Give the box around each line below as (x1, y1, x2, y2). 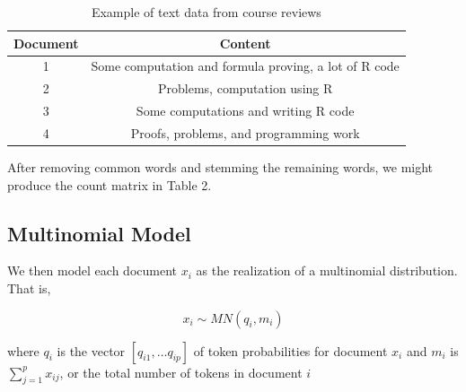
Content (219, 33, 271, 52)
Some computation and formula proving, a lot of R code (91, 57, 400, 75)
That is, (7, 279, 51, 298)
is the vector (57, 341, 126, 360)
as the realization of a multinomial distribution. (196, 261, 458, 280)
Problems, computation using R (158, 79, 333, 98)
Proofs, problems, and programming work (130, 123, 360, 142)
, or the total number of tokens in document (59, 362, 303, 381)
